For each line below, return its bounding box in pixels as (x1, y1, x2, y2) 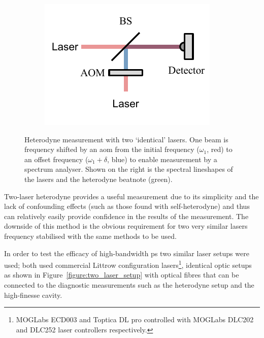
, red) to (207, 144, 233, 155)
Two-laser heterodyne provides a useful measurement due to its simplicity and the (4, 191, 259, 201)
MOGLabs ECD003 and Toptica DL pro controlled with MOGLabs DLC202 (16, 314, 254, 325)
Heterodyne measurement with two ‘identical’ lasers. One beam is (24, 134, 228, 144)
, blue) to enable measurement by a (107, 153, 217, 164)
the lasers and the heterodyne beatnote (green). (24, 173, 173, 184)
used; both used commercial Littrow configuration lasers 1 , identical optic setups (4, 258, 252, 270)
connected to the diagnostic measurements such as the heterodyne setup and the (4, 279, 254, 290)
